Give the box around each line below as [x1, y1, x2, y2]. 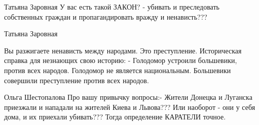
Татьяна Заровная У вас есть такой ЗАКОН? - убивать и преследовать [4, 2, 219, 12]
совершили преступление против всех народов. [4, 75, 149, 85]
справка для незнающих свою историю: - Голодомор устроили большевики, [4, 55, 237, 66]
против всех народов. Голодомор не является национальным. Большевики [4, 65, 231, 75]
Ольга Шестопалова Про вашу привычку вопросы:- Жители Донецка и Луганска [4, 92, 252, 102]
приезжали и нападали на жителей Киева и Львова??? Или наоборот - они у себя [4, 101, 255, 112]
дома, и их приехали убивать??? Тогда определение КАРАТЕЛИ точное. [4, 111, 226, 122]
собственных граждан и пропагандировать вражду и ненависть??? [4, 11, 207, 22]
